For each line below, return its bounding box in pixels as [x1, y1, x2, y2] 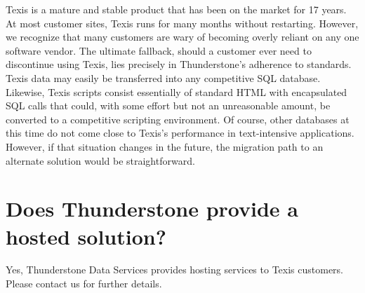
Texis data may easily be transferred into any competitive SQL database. [6, 70, 321, 85]
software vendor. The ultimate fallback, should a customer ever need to [6, 43, 312, 57]
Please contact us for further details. [6, 276, 162, 291]
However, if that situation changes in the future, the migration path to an [6, 139, 324, 154]
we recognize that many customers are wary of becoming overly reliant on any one [6, 29, 359, 44]
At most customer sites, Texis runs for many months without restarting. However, [6, 15, 359, 30]
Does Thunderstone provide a [6, 194, 299, 223]
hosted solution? [6, 222, 166, 250]
